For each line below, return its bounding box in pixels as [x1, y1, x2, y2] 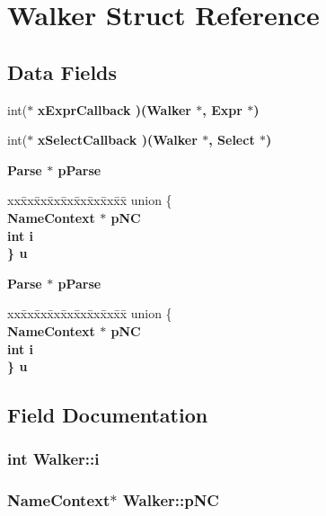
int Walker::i [7, 448, 100, 470]
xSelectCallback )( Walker [37, 130, 198, 149]
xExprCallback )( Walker [37, 100, 191, 119]
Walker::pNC [122, 489, 219, 512]
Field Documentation [7, 401, 208, 429]
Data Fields [7, 58, 118, 85]
